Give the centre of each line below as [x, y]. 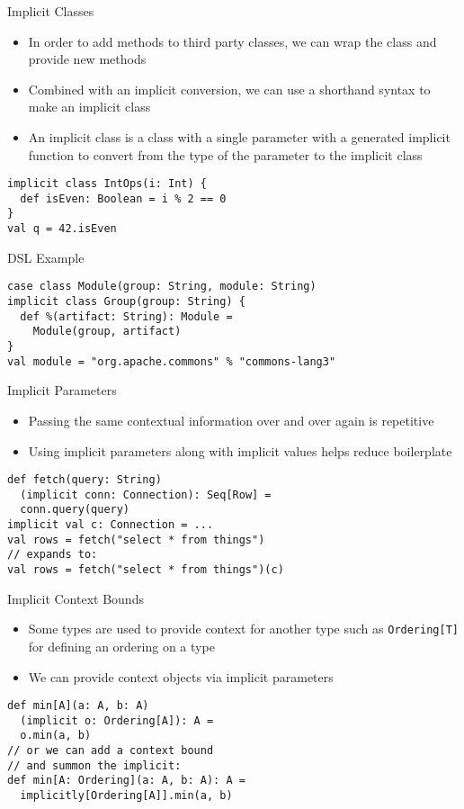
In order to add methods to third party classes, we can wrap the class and [232, 41]
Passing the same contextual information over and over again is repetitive [231, 420]
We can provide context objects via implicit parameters [181, 676]
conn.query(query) [75, 510]
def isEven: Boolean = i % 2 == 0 [123, 198]
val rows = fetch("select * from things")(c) [146, 570]
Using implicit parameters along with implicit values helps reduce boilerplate [240, 450]
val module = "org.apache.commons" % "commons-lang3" [172, 361]
